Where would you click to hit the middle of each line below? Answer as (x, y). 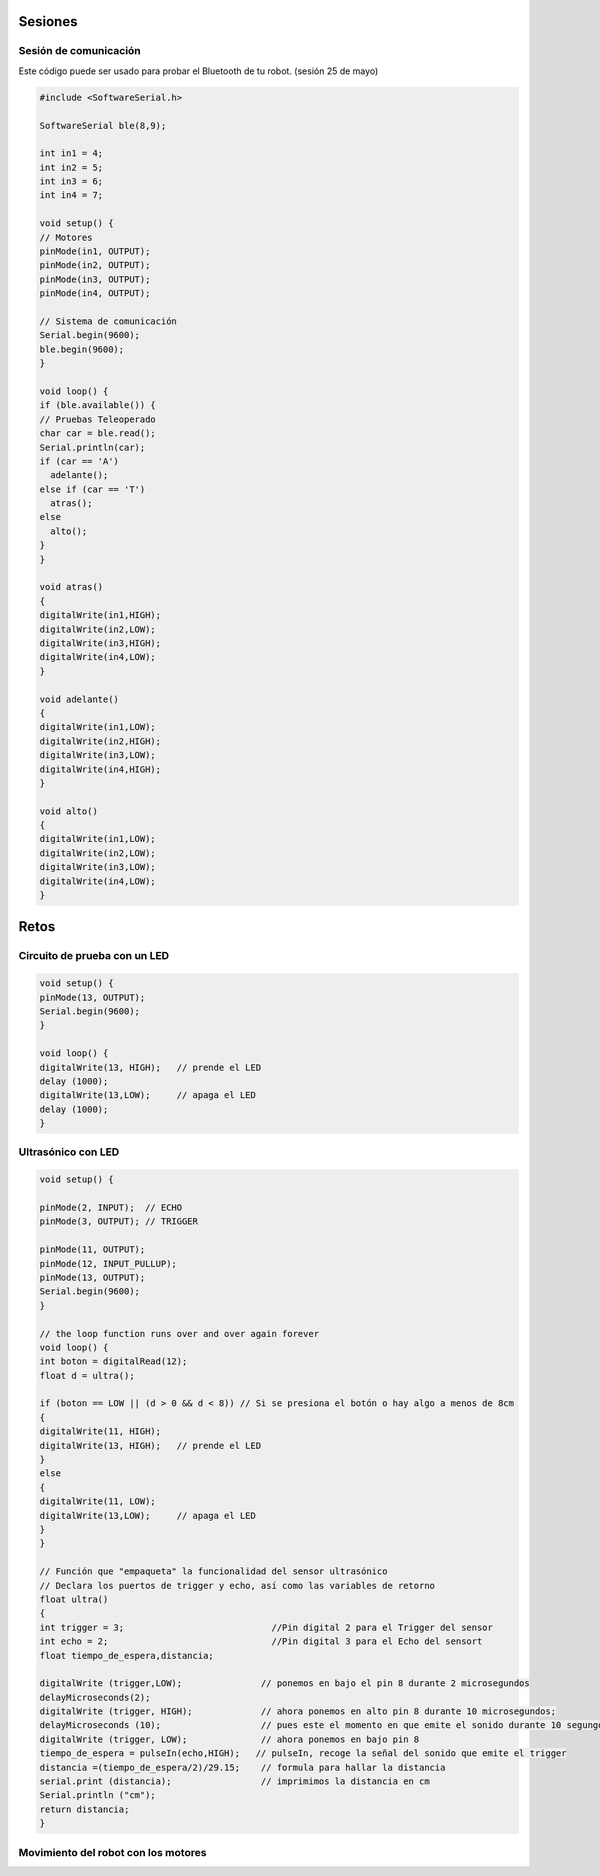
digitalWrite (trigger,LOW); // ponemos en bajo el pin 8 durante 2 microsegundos (284, 1683)
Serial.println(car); (92, 447)
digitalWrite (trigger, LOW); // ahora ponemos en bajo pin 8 (229, 1739)
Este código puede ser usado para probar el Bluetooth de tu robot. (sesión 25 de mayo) (198, 71)
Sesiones (48, 21)
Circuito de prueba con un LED (94, 956)
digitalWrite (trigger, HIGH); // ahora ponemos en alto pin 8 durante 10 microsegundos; (298, 1711)
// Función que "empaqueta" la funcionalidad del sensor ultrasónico (213, 1571)
